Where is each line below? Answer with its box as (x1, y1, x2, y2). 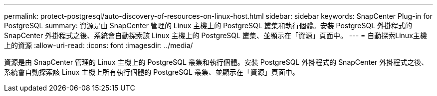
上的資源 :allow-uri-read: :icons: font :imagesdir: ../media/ (4, 41, 193, 49)
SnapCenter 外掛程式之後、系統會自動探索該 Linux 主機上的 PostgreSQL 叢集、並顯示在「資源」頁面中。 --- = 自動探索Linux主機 (4, 31, 427, 40)
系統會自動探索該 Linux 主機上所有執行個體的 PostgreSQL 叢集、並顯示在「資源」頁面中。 (4, 68, 299, 76)
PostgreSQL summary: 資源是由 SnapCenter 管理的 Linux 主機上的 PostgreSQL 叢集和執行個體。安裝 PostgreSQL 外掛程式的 (4, 21, 412, 30)
